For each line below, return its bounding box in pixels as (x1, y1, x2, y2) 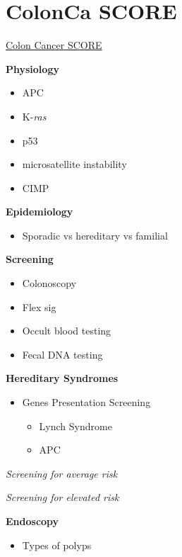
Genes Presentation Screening (22, 395, 151, 410)
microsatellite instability (22, 157, 127, 171)
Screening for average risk (6, 466, 118, 480)
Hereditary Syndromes (6, 371, 119, 386)
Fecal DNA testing (22, 347, 103, 361)
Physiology (6, 61, 59, 76)
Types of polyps (22, 537, 92, 552)
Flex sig (22, 299, 56, 314)
